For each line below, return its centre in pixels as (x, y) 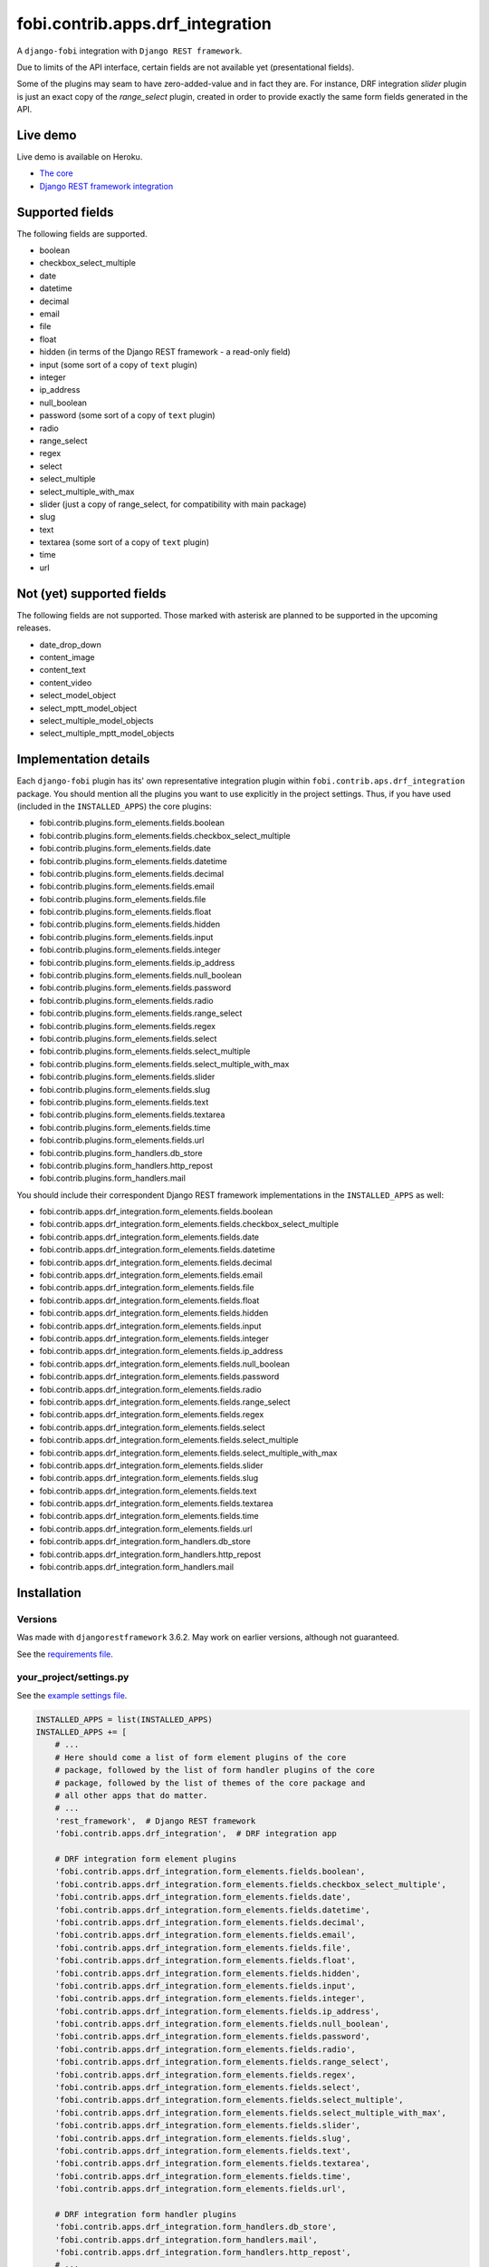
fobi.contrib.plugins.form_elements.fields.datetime (133, 861)
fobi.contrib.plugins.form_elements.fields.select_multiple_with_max (164, 1064)
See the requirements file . (65, 1654)
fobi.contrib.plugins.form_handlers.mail (112, 1178)
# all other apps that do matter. (131, 1796)
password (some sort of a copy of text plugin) (128, 415)
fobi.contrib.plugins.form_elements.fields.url (122, 1140)
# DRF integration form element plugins (146, 1858)
